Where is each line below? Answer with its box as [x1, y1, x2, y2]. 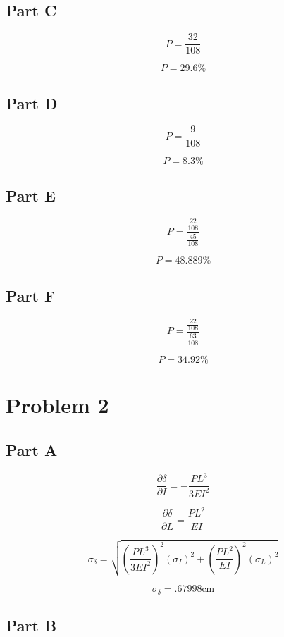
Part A [6, 438, 58, 460]
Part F [6, 284, 56, 306]
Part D [6, 92, 58, 113]
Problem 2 [6, 390, 109, 419]
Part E [6, 184, 56, 206]
